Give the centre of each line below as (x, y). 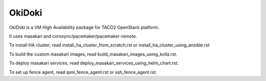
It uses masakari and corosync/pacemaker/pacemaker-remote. (73, 36)
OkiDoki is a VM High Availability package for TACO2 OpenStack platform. (84, 27)
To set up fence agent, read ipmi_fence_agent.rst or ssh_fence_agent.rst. (83, 72)
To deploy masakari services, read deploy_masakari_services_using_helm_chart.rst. (94, 63)
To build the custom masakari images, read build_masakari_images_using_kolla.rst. (93, 54)
